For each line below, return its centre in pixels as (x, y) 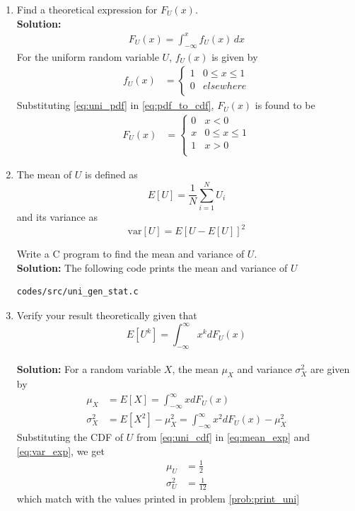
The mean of (44, 174)
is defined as (111, 174)
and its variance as (57, 217)
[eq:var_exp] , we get (60, 450)
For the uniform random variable (88, 56)
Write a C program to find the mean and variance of (130, 254)
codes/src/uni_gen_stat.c (77, 292)
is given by (235, 56)
